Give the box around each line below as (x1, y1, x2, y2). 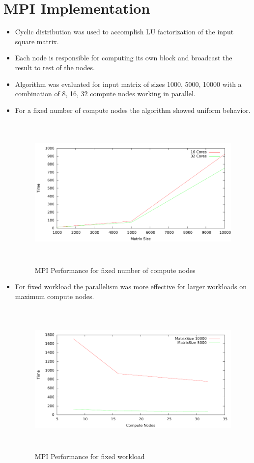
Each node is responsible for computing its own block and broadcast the (15, 53, 232, 63)
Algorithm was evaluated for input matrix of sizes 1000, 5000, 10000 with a (15, 79, 242, 89)
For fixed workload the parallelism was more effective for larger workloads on (15, 281, 247, 292)
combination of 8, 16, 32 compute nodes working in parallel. (15, 88, 196, 99)
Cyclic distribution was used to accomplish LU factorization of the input (15, 27, 234, 37)
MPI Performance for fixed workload (34, 451, 145, 462)
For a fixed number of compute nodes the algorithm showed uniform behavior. (15, 105, 251, 115)
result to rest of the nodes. (15, 62, 95, 72)
